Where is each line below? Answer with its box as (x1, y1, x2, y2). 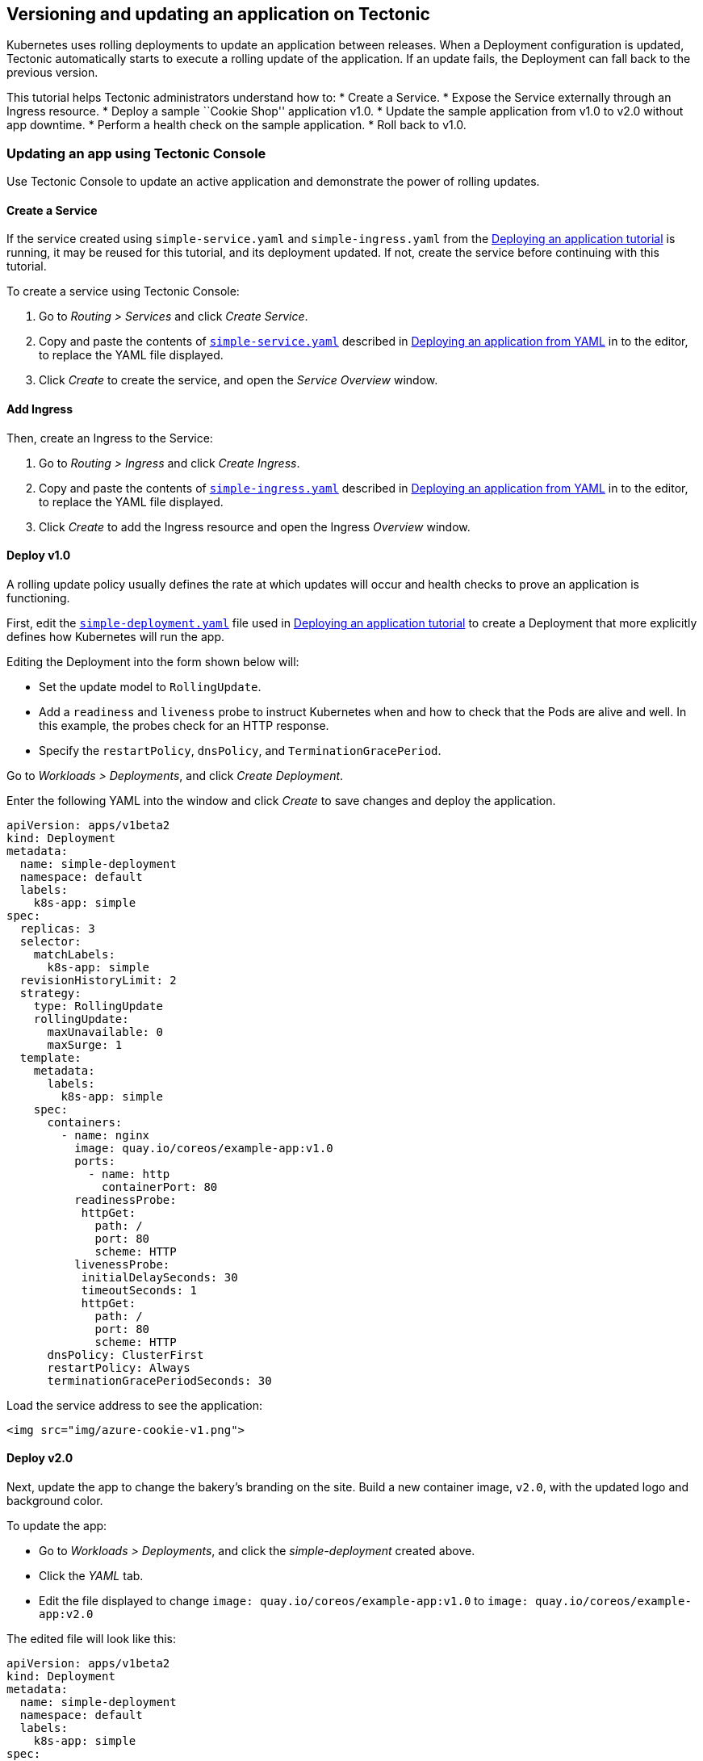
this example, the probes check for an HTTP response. (39, 718, 329, 732)
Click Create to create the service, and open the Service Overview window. (39, 373, 438, 388)
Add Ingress (6, 402, 73, 416)
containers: (47, 1115, 123, 1129)
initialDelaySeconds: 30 (81, 1270, 238, 1284)
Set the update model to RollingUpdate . (39, 679, 262, 694)
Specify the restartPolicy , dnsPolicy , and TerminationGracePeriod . (39, 743, 441, 757)
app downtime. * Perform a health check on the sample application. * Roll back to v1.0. (6, 118, 467, 132)
